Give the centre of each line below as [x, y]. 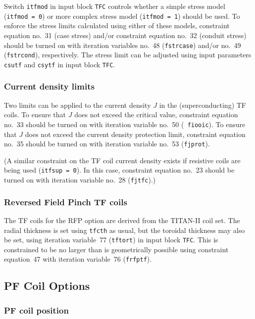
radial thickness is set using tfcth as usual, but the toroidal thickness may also [125, 230]
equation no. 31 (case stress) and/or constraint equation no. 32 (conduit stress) [125, 35]
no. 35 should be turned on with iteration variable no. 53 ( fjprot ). [107, 144]
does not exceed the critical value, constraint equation [156, 114]
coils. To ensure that [35, 114]
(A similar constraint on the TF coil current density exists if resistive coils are [122, 160]
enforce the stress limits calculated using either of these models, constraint [117, 25]
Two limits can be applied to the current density [77, 105]
